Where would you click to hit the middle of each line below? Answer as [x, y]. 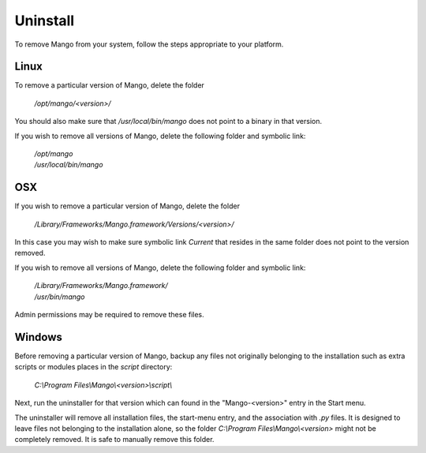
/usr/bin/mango [60, 297]
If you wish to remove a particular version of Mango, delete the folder [127, 206]
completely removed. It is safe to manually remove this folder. [114, 440]
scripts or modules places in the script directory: [93, 367]
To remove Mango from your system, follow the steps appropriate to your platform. [149, 44]
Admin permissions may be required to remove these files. [109, 315]
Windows [38, 337]
